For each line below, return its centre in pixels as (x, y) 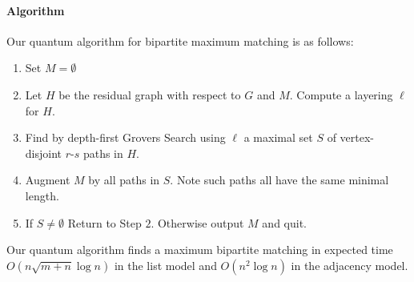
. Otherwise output (197, 222)
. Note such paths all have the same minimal (279, 180)
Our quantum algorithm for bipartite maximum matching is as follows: (180, 40)
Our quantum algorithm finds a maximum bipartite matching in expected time (200, 250)
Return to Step (105, 222)
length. (42, 195)
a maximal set (278, 137)
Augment (48, 180)
